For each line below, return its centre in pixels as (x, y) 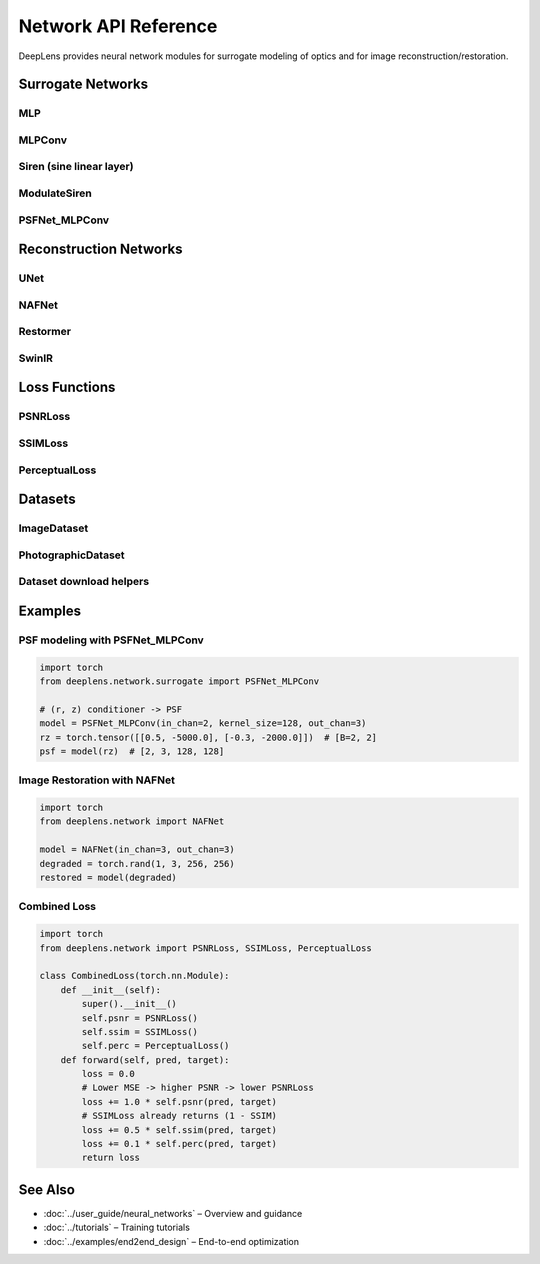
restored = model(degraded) (108, 878)
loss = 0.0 (108, 1074)
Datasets (47, 499)
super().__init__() (129, 1004)
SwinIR (36, 358)
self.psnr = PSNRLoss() (140, 1018)
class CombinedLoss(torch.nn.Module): (134, 976)
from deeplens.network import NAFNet (132, 821)
